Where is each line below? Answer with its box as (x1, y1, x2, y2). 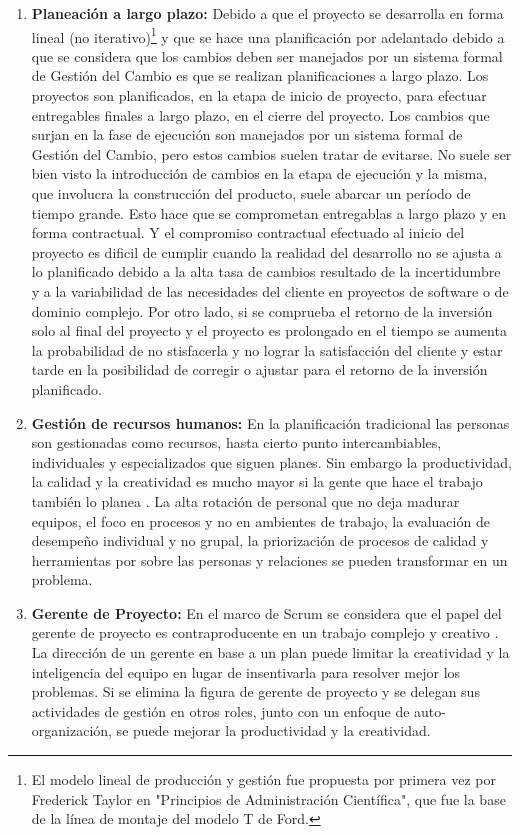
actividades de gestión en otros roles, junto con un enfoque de (31, 700, 410, 721)
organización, (31, 720, 112, 741)
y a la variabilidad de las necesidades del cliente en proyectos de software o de (31, 280, 509, 301)
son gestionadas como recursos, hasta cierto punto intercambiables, (31, 432, 442, 453)
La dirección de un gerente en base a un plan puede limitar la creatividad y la (31, 642, 510, 663)
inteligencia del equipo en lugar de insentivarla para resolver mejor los (31, 661, 461, 682)
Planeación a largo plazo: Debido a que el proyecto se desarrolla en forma (31, 3, 504, 23)
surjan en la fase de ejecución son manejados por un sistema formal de (31, 124, 463, 145)
